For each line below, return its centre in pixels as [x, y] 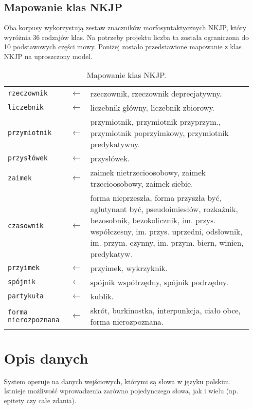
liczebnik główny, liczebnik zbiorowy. [153, 107]
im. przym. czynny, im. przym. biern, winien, [167, 242]
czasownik [26, 225]
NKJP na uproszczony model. [48, 56]
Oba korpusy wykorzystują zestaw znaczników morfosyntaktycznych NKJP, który [125, 28]
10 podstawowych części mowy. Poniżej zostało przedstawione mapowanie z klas [123, 47]
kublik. [102, 296]
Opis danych [46, 358]
